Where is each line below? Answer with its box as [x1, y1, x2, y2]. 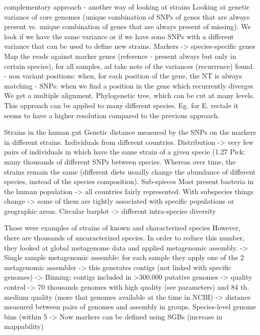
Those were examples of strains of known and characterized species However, [4, 222, 240, 233]
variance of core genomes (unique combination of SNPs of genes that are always [4, 11, 250, 22]
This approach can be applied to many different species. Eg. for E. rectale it [4, 100, 238, 110]
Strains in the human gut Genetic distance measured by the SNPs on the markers [4, 127, 256, 137]
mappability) [4, 321, 44, 331]
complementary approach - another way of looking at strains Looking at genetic [4, 2, 250, 12]
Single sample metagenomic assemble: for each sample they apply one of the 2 [4, 252, 244, 263]
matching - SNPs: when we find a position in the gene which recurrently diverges [4, 80, 253, 91]
